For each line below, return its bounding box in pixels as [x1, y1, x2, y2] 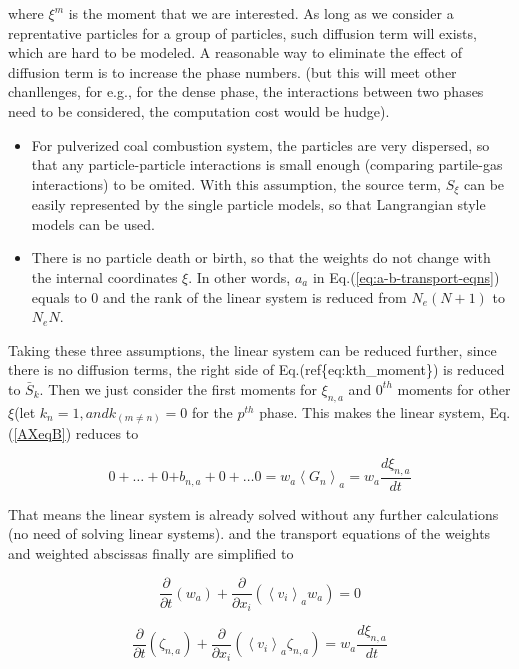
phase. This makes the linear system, [259, 401, 485, 422]
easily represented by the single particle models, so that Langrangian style [31, 194, 486, 215]
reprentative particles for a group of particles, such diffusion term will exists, [8, 22, 477, 43]
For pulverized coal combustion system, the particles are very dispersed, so [31, 134, 490, 155]
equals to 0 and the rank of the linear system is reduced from [31, 286, 407, 307]
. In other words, [188, 266, 291, 287]
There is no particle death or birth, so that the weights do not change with [31, 247, 491, 268]
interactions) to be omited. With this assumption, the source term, [31, 173, 442, 194]
